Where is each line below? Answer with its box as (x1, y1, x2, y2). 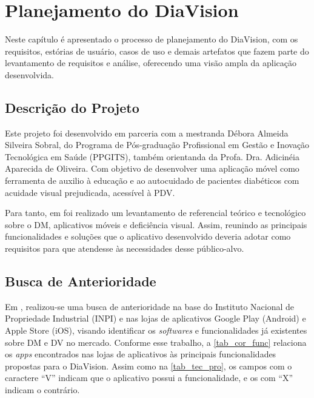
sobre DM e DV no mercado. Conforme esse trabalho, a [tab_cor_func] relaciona (5, 336, 307, 348)
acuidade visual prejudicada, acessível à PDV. (5, 186, 175, 198)
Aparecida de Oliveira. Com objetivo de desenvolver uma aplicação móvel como (5, 162, 299, 175)
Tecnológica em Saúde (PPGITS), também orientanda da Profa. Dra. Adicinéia (5, 150, 299, 163)
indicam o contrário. (5, 383, 80, 396)
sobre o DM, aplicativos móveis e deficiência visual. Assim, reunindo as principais (5, 218, 307, 231)
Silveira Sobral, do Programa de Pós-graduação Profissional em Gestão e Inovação (5, 138, 310, 151)
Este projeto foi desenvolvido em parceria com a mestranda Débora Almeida (5, 126, 289, 139)
